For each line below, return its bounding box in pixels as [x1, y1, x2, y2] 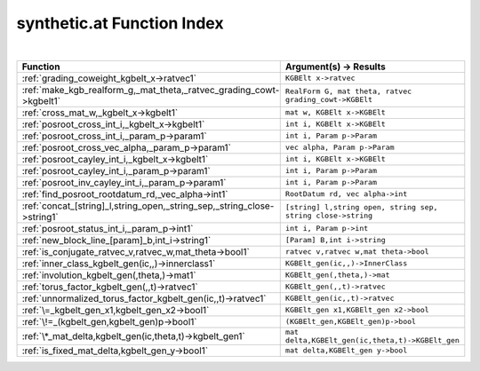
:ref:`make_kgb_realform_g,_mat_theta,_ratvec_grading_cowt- [21, 83, 280, 96]
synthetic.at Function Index [16, 13, 224, 33]
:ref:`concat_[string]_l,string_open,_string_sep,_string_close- [21, 200, 275, 212]
